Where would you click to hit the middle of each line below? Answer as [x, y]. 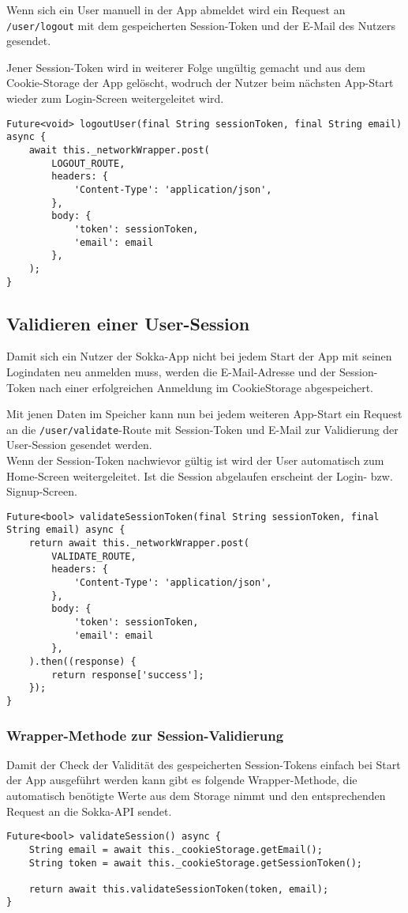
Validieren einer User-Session [128, 323]
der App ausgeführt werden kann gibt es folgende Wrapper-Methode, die [182, 780]
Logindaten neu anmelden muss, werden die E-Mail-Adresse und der [171, 371]
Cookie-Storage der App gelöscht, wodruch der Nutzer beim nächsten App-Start [200, 83]
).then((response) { [82, 661]
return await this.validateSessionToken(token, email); [179, 889]
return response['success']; [128, 675]
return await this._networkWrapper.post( [139, 543]
